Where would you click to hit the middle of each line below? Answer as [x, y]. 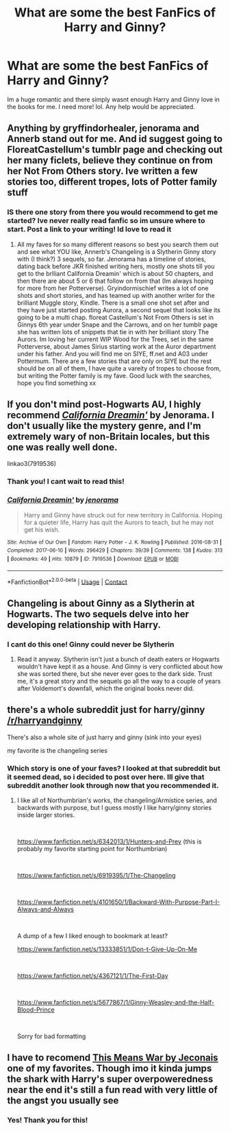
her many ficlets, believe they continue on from [110, 160]
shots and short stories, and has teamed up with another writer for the [116, 295]
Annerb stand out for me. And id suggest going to [115, 139]
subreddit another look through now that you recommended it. [113, 785]
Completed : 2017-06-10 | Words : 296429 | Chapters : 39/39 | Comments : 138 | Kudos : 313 [115, 550]
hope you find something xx [56, 383]
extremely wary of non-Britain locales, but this [108, 437]
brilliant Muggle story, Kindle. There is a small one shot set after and [113, 303]
